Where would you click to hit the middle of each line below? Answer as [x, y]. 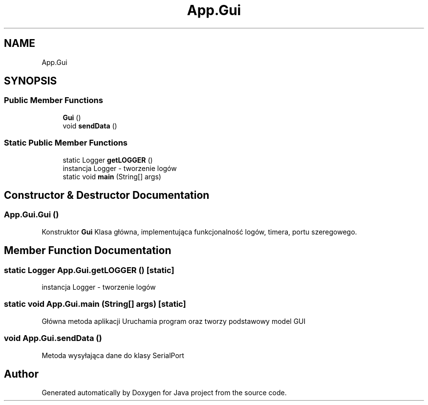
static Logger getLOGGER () [108, 160]
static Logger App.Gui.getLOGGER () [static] [89, 270]
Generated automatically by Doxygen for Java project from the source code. [164, 393]
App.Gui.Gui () [32, 215]
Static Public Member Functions [66, 143]
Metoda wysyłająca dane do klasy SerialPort [113, 355]
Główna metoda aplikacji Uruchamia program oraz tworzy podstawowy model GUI [174, 321]
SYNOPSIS [31, 81]
